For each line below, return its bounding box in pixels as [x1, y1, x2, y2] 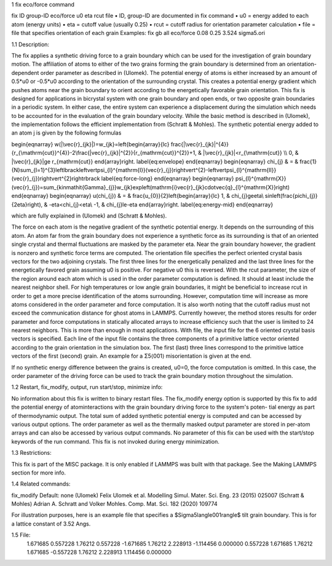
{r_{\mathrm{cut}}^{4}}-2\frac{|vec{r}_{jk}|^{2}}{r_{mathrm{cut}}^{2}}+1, [11, 149, 197, 157]
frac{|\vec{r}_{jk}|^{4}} [170, 140, 229, 147]
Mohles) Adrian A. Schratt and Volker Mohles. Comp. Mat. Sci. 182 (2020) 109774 [11, 500, 218, 508]
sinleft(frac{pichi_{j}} [264, 192, 318, 200]
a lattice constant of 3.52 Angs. [11, 520, 91, 527]
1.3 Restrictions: [11, 449, 52, 457]
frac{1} [299, 157, 317, 165]
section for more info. [11, 469, 66, 476]
